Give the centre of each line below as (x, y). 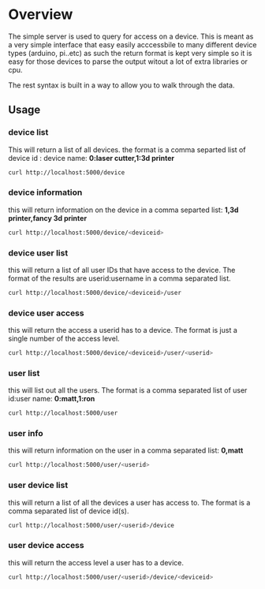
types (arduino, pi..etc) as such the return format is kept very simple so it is (130, 53)
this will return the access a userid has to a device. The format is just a (123, 330)
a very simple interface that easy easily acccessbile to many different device (132, 44)
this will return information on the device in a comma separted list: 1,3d (123, 210)
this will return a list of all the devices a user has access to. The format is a (129, 502)
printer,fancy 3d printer (48, 218)
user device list (38, 485)
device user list (38, 252)
